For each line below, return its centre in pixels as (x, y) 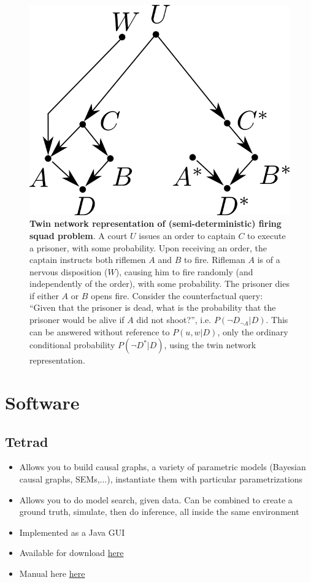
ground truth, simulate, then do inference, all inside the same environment (159, 512)
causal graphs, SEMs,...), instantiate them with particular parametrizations (161, 479)
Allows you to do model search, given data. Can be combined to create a (156, 499)
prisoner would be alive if (77, 320)
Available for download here (71, 553)
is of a (269, 260)
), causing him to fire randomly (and (184, 271)
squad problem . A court (79, 235)
